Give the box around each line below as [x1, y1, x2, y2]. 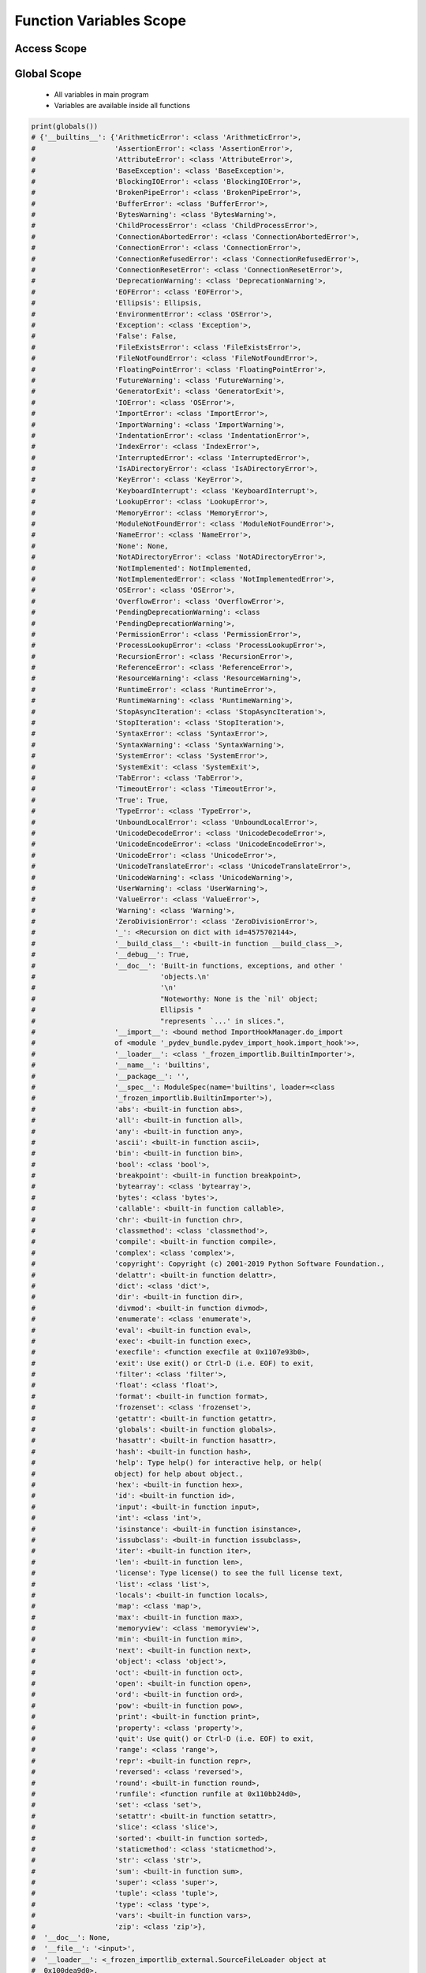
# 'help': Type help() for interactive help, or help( [31, 1458, 323, 1467]
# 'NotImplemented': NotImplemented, [31, 563, 252, 572]
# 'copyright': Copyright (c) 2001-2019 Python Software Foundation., [31, 1260, 386, 1268]
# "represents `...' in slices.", [31, 1016, 286, 1025]
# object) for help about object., [31, 1469, 244, 1478]
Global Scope [14, 67, 82, 80]
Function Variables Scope [14, 12, 187, 29]
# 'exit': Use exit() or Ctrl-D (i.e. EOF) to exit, [31, 1358, 315, 1368]
